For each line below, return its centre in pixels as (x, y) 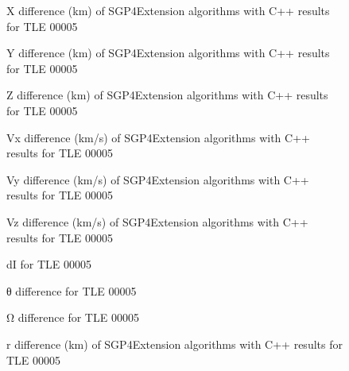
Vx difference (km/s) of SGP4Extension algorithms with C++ (158, 137)
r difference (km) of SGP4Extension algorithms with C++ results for (174, 344)
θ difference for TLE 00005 (72, 290)
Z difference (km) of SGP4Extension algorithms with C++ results (167, 95)
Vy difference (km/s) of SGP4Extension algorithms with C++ (158, 179)
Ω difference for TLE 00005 (73, 317)
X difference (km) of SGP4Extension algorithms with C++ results (168, 10)
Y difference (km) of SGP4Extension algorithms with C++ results (168, 53)
